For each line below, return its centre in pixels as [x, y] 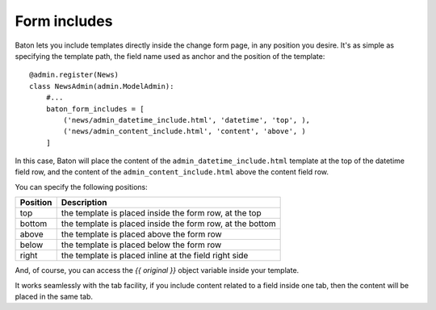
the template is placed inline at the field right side [155, 256]
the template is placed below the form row [141, 245]
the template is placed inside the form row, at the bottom [168, 224]
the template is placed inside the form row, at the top [161, 213]
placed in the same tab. [54, 297]
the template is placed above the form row [141, 234]
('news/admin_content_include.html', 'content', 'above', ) [184, 132]
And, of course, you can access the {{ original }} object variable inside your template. [157, 270]
